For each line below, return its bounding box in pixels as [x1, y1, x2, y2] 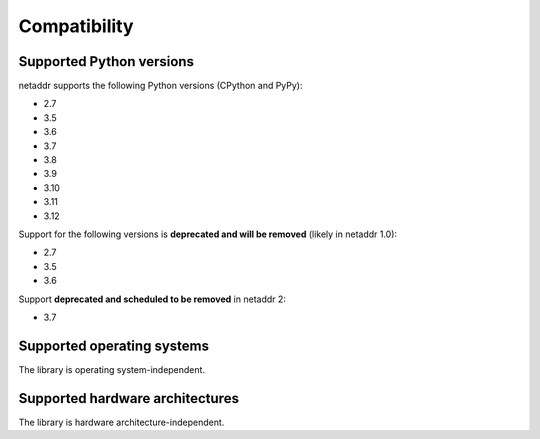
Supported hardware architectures [18, 390, 240, 407]
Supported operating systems [18, 337, 210, 354]
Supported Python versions [18, 53, 195, 70]
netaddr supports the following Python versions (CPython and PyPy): [18, 80, 304, 92]
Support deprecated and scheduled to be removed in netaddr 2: [18, 293, 287, 305]
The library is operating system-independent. [18, 363, 205, 375]
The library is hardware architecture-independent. [18, 416, 225, 428]
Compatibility [18, 15, 134, 37]
